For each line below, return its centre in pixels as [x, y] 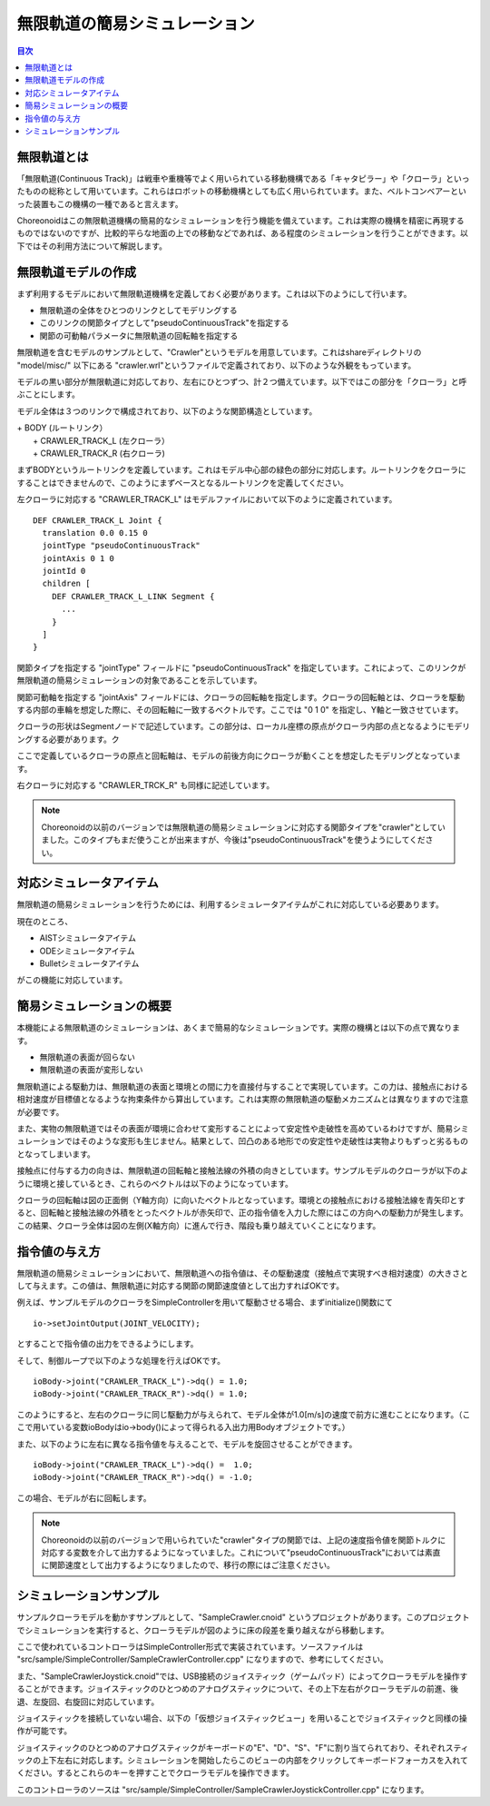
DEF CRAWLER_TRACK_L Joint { [98, 520]
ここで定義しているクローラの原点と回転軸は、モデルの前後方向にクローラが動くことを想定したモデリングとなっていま [239, 756]
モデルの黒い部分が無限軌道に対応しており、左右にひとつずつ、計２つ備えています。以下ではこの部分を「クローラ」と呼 [242, 382]
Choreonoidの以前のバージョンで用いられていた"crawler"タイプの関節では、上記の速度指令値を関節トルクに [244, 1540]
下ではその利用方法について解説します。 [92, 246]
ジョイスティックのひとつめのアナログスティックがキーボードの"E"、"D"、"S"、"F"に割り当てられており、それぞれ [231, 1747]
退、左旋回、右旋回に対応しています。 [88, 1702]
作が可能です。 [44, 1731]
